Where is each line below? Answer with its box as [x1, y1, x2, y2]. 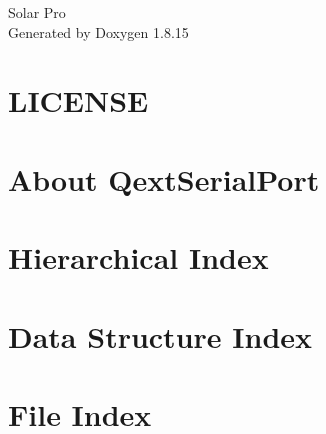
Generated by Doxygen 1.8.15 [8, 21, 189, 42]
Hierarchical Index [8, 237, 269, 278]
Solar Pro [8, 2, 66, 22]
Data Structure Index [8, 315, 313, 356]
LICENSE [8, 80, 149, 121]
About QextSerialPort [8, 158, 320, 199]
